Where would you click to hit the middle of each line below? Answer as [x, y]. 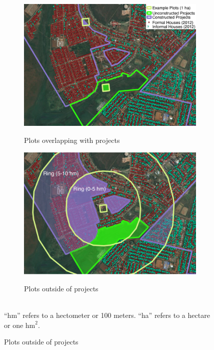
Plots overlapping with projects [72, 140]
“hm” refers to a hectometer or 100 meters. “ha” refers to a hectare [107, 315]
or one [14, 325]
